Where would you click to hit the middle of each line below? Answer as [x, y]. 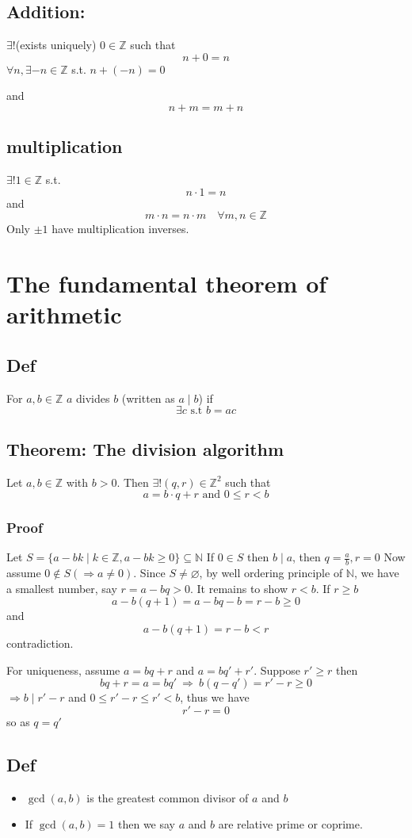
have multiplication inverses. [120, 229]
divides [93, 398]
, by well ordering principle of [271, 573]
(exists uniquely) [56, 45]
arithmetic [64, 314]
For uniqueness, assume [63, 670]
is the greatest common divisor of [168, 797]
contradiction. [40, 643]
